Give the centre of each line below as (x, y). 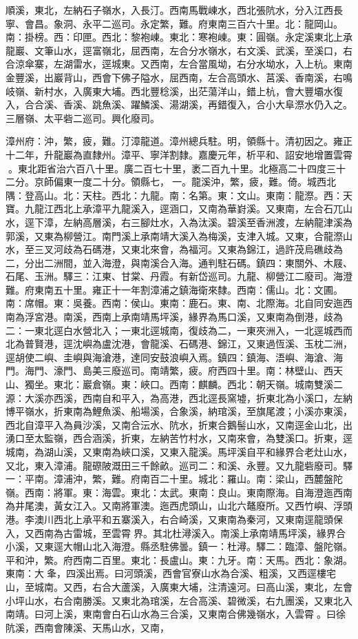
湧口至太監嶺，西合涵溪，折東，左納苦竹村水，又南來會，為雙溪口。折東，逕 (179, 438)
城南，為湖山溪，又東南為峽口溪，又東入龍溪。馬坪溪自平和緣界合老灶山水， (179, 452)
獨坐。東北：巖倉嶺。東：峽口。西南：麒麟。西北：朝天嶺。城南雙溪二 (183, 384)
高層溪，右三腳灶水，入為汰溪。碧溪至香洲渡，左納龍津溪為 (217, 222)
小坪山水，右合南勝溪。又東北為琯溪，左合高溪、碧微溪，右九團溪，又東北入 (179, 600)
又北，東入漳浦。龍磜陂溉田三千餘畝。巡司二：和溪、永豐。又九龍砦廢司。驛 (179, 465)
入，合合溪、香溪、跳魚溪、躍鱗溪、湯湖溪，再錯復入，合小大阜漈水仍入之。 (179, 104)
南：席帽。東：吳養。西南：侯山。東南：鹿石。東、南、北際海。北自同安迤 (174, 303)
